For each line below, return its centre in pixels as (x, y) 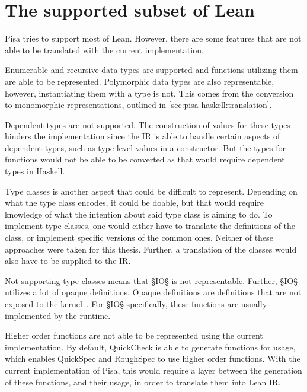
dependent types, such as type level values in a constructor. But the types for (145, 147)
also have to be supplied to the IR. (68, 261)
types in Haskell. (35, 171)
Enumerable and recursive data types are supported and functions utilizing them (151, 70)
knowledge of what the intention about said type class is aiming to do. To (139, 214)
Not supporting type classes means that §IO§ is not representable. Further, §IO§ (151, 280)
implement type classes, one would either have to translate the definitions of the (150, 226)
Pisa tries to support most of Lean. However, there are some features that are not (153, 38)
